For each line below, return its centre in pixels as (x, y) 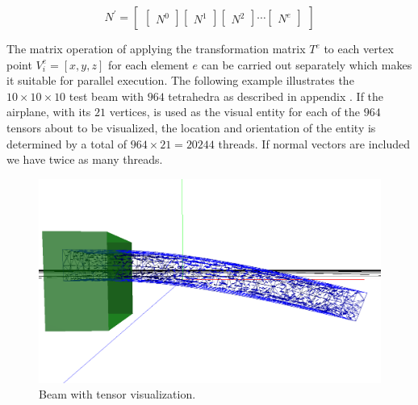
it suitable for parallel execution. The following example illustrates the (180, 80)
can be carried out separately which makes (307, 64)
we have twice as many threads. (85, 159)
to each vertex (359, 48)
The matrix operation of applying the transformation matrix (156, 48)
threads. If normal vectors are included (314, 143)
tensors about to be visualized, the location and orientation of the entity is (191, 127)
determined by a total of (67, 143)
